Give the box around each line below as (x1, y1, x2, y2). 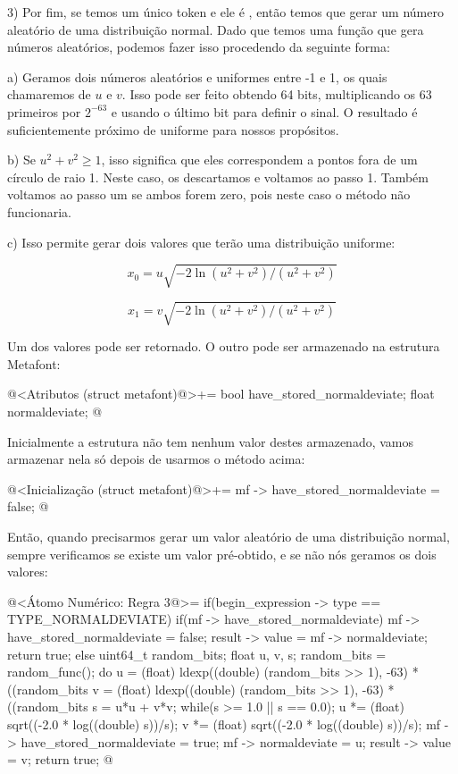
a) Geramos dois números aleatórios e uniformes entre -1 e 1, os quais (7, 67, 387, 86)
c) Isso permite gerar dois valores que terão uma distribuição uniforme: (7, 232, 396, 251)
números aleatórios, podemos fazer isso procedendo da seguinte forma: (7, 38, 390, 56)
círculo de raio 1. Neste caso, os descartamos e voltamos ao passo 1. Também (7, 167, 429, 186)
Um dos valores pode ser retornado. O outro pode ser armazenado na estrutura (7, 337, 440, 356)
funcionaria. (7, 202, 72, 221)
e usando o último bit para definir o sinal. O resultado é (111, 102, 418, 121)
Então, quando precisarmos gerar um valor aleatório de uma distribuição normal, (7, 526, 450, 545)
